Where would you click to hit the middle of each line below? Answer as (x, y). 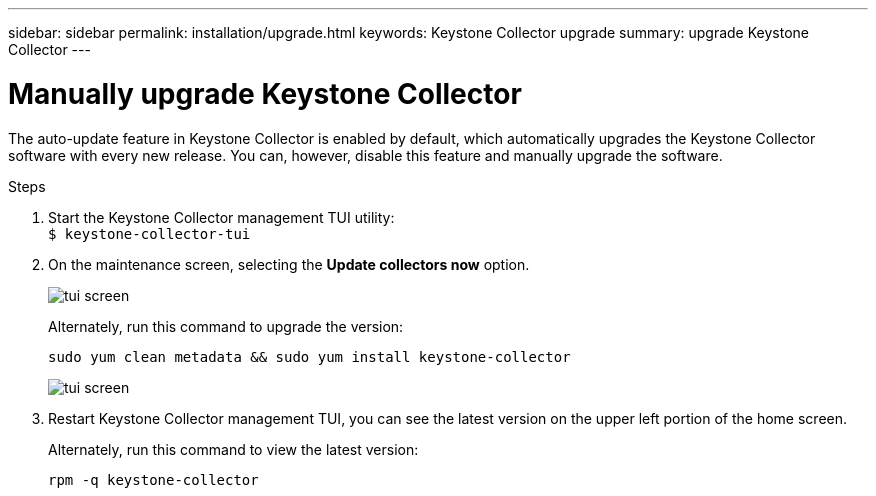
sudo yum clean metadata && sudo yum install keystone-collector (309, 356)
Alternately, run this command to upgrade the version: (226, 326)
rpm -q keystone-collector (153, 479)
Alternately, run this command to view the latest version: (233, 449)
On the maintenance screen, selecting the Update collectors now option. (289, 264)
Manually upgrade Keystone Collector (265, 93)
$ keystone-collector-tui (149, 233)
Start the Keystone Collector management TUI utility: (221, 217)
